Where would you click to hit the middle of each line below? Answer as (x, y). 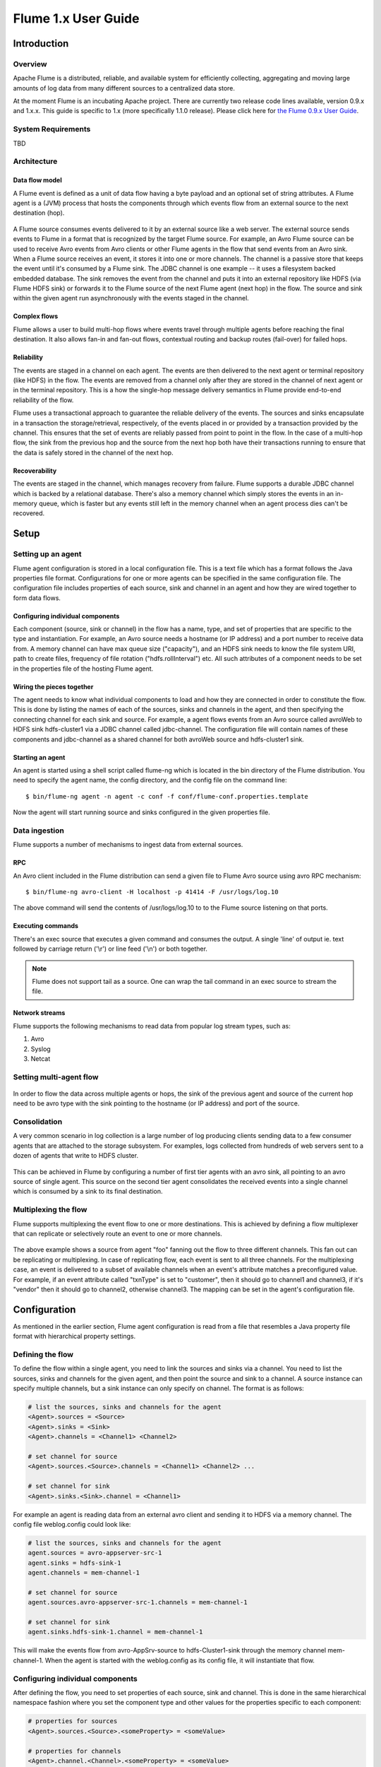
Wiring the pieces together (53, 686)
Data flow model (38, 180)
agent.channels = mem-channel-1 (84, 1573)
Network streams (39, 1013)
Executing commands (46, 926)
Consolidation (38, 1122)
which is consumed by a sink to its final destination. (88, 1192)
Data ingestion (39, 830)
